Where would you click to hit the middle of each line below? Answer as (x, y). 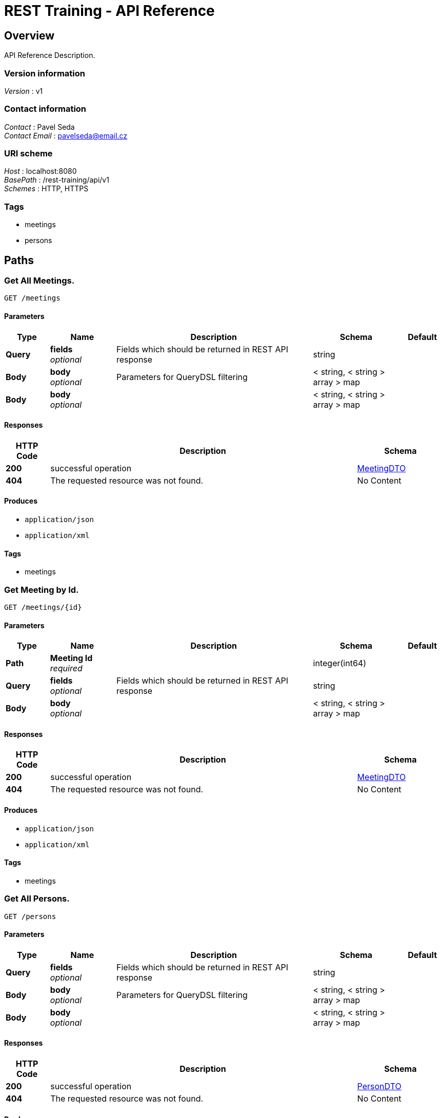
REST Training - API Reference (109, 11)
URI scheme (28, 154)
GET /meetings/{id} (43, 607)
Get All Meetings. (39, 281)
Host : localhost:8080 (41, 171)
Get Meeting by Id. (42, 590)
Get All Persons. (37, 899)
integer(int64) (339, 663)
